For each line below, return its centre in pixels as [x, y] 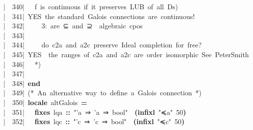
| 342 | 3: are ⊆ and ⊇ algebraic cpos [73, 26]
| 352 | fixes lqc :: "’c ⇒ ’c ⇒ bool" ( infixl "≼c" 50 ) [94, 121]
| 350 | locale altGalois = [45, 102]
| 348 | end [22, 83]
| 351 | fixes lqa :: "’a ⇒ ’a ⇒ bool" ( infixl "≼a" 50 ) [95, 112]
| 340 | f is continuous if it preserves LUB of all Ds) [91, 6]
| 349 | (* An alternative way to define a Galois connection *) [103, 93]
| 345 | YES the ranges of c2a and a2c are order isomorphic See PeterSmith [126, 54]
